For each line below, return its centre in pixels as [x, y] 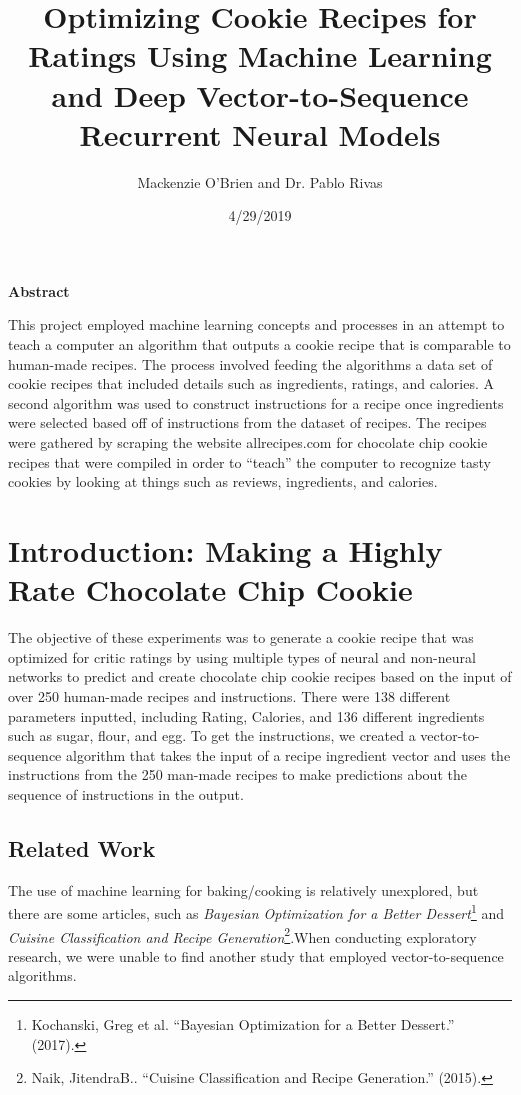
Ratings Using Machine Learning [260, 55]
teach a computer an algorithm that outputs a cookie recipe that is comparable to [259, 344]
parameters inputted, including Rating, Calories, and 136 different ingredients [246, 715]
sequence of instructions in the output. [126, 793]
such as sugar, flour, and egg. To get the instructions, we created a [212, 735]
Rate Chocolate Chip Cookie [210, 589]
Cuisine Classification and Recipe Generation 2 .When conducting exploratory [242, 935]
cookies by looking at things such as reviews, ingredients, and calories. [223, 481]
